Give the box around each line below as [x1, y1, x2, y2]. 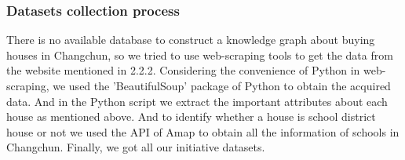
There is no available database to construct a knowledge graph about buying [6, 31, 375, 48]
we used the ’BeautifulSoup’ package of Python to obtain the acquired [53, 78, 391, 93]
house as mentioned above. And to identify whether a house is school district [6, 108, 376, 125]
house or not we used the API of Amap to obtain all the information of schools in [6, 123, 400, 140]
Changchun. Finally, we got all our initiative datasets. [6, 139, 265, 155]
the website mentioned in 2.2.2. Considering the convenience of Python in [6, 62, 360, 78]
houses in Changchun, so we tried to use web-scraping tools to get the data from [6, 46, 393, 63]
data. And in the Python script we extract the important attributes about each [6, 93, 388, 109]
